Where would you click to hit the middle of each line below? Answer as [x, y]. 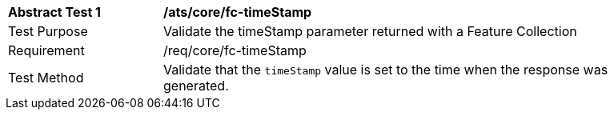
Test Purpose [48, 31]
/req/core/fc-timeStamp [235, 50]
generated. [196, 86]
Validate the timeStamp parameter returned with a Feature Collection [370, 31]
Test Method [46, 78]
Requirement [46, 50]
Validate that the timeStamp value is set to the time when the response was [386, 70]
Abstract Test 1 [54, 12]
